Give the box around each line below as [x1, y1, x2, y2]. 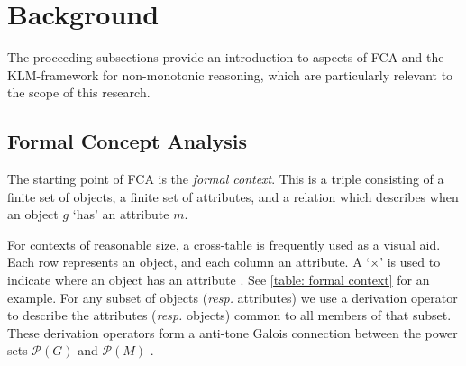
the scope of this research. [7, 83, 151, 102]
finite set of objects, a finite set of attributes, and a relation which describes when [7, 187, 459, 206]
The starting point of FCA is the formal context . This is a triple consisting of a [7, 169, 444, 188]
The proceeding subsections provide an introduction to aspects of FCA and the [7, 48, 444, 67]
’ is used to [379, 252, 441, 271]
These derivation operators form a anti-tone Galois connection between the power [7, 323, 458, 342]
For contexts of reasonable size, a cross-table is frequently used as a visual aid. [7, 234, 441, 253]
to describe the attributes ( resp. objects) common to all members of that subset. [7, 306, 452, 325]
